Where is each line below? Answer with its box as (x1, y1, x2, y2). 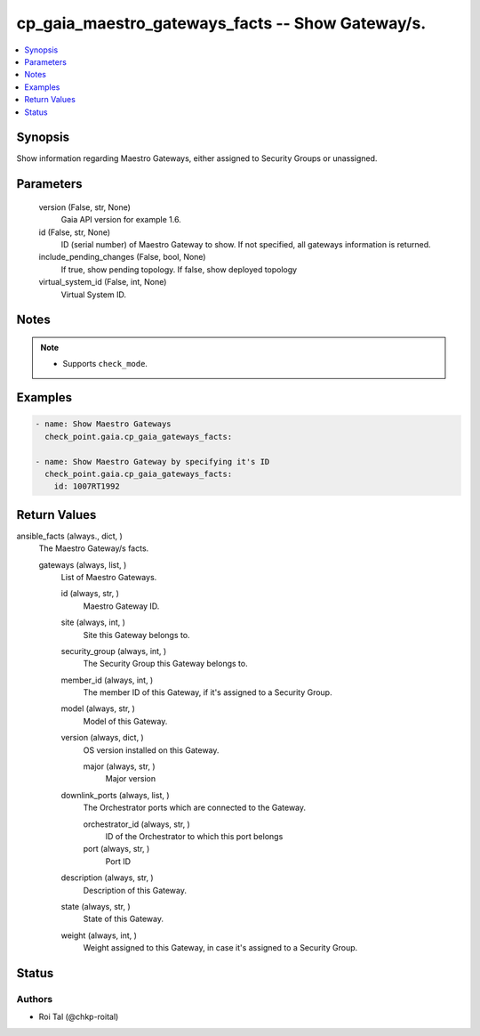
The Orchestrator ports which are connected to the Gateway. (83, 802, 307, 813)
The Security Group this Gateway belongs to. (83, 659, 248, 669)
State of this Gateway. (83, 913, 164, 925)
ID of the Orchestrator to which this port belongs (105, 831, 284, 841)
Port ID (105, 855, 132, 867)
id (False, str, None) (38, 227, 111, 238)
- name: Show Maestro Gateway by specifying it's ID (35, 457, 270, 466)
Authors (16, 992, 53, 1005)
